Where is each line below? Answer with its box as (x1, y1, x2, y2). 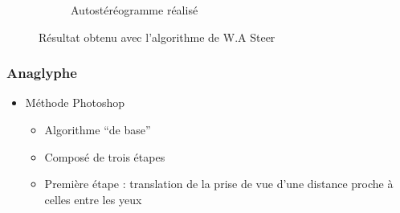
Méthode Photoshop (25, 94, 124, 111)
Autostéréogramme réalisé (71, 2, 198, 18)
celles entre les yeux (44, 190, 142, 207)
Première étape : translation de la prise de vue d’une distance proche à (44, 175, 394, 192)
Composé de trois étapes (44, 148, 165, 165)
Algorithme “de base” (44, 121, 151, 137)
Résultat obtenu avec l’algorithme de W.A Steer (39, 28, 276, 45)
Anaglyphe (6, 63, 77, 83)
